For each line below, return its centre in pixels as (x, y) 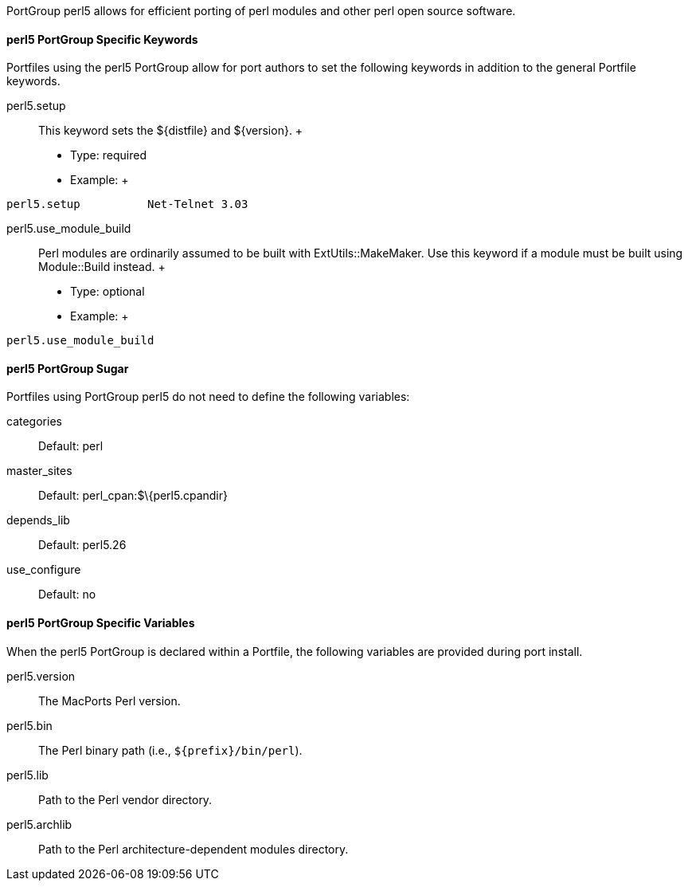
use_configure (44, 570)
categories (34, 422)
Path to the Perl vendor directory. (125, 799)
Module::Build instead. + (102, 267)
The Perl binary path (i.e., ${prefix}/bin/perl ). (170, 750)
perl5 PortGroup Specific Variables (101, 623)
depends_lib (38, 520)
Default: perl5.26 (82, 545)
